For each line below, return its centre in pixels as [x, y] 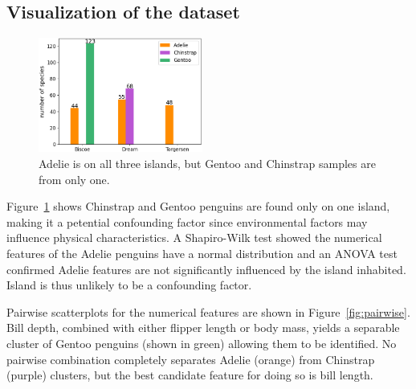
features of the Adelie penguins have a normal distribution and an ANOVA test [202, 253]
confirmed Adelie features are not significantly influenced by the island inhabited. [206, 269]
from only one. [74, 179]
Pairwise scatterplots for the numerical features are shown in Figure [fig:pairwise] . [208, 311]
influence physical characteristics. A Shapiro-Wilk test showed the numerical [194, 237]
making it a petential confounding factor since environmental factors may [187, 221]
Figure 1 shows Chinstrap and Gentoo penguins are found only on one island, [198, 206]
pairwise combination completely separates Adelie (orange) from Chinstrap [191, 359]
